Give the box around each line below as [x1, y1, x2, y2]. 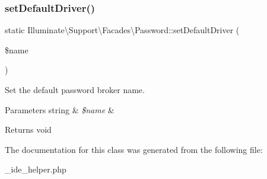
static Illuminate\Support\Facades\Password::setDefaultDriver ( [5, 24, 240, 36]
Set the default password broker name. [5, 84, 145, 95]
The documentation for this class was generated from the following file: [5, 143, 263, 155]
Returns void [5, 123, 52, 136]
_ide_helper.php [5, 163, 66, 175]
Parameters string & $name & [5, 103, 115, 116]
